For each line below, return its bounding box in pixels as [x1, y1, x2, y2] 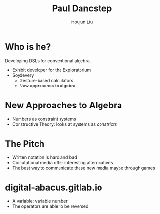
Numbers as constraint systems [12, 116, 77, 122]
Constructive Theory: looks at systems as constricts [12, 121, 117, 127]
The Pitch [5, 138, 45, 149]
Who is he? [5, 41, 51, 52]
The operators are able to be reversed [12, 203, 89, 209]
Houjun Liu [71, 19, 93, 25]
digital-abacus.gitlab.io [5, 182, 102, 193]
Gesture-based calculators [19, 77, 74, 83]
